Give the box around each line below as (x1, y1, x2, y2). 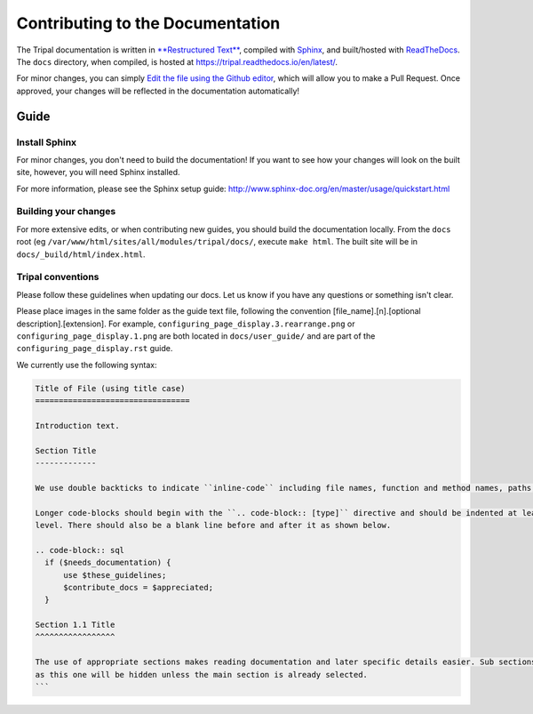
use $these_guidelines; (63, 570, 167, 580)
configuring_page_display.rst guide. (16, 343, 173, 354)
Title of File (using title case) (35, 383, 186, 393)
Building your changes (16, 205, 116, 218)
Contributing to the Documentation (16, 13, 281, 33)
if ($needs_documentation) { (44, 558, 172, 568)
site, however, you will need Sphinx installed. (16, 167, 181, 178)
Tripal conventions (16, 271, 99, 284)
